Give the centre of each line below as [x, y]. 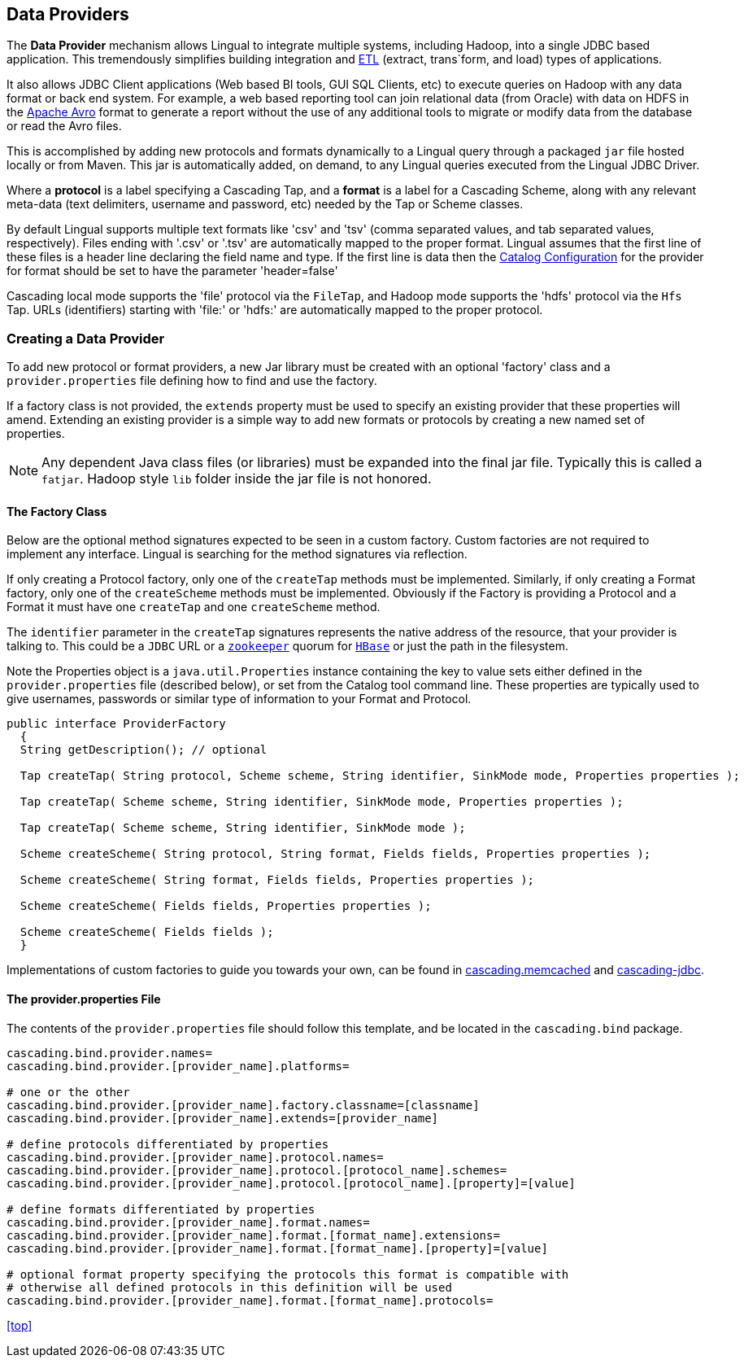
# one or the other [68, 1092]
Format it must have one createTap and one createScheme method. [194, 607]
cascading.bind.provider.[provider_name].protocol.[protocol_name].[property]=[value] [291, 1183]
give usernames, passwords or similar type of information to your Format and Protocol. [239, 699]
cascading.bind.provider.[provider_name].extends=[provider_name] [223, 1118]
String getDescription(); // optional [144, 750]
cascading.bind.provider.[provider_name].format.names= [188, 1222]
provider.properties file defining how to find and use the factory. [192, 381]
